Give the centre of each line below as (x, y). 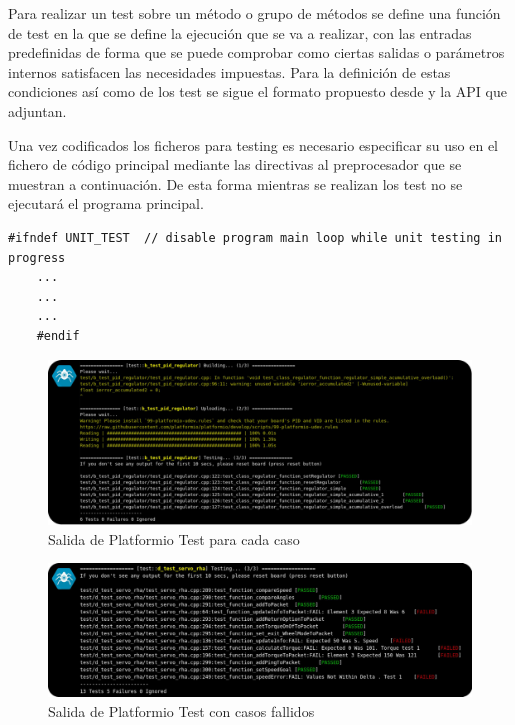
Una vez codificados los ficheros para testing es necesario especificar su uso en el (253, 144)
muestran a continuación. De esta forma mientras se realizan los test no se (235, 183)
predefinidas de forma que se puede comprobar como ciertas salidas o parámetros (256, 52)
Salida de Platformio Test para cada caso (174, 538)
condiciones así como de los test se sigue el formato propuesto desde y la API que (257, 91)
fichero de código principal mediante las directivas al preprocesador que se (235, 164)
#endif (58, 335)
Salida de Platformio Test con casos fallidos (181, 710)
